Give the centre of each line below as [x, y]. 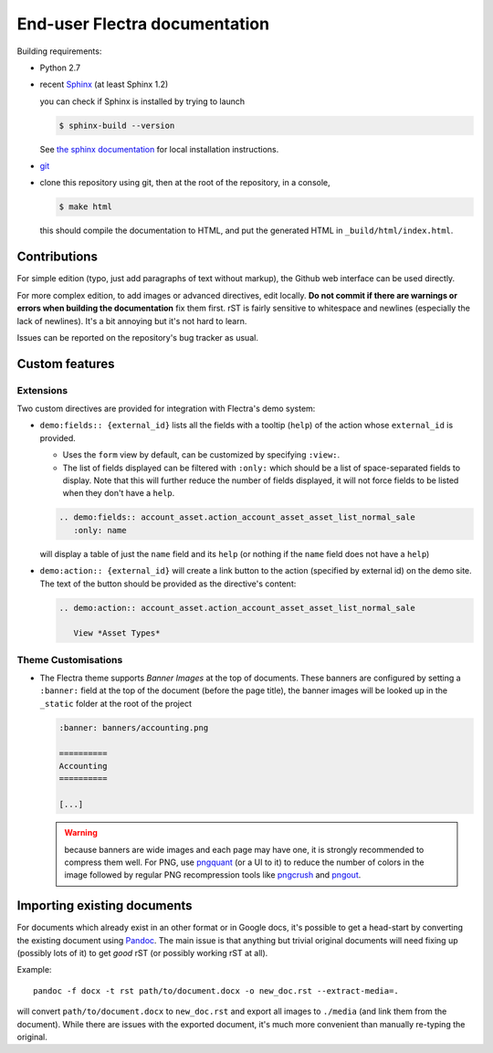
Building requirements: [59, 51]
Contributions [57, 257]
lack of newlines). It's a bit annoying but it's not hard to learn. [132, 321]
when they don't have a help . [119, 493]
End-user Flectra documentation [143, 24]
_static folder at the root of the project [115, 703]
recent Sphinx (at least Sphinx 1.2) [104, 84]
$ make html [86, 207]
